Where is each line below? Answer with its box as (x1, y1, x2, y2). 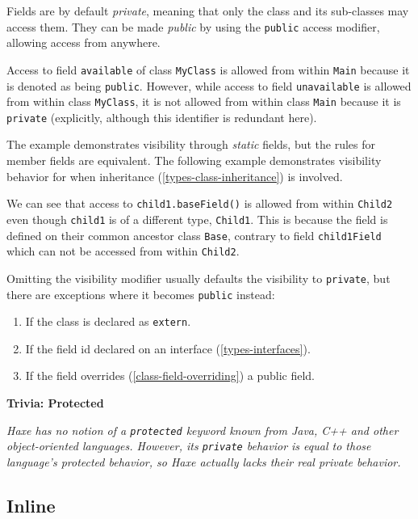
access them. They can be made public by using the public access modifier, (6, 18, 380, 35)
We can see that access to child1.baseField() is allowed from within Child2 (6, 195, 393, 212)
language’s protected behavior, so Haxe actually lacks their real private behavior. (6, 453, 401, 470)
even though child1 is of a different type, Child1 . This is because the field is (6, 210, 388, 227)
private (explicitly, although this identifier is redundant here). (6, 108, 317, 125)
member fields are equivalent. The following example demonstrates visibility (6, 152, 382, 169)
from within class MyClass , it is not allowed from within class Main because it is (6, 93, 401, 110)
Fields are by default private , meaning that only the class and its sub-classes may (6, 2, 409, 19)
